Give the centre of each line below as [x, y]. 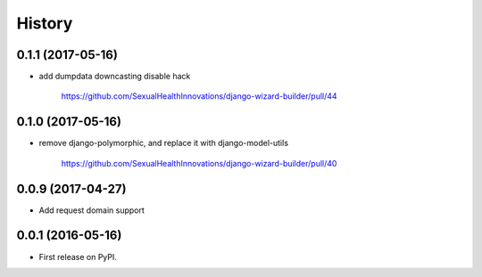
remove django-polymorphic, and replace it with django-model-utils [164, 143]
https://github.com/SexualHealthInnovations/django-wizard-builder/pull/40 [199, 163]
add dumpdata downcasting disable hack [115, 77]
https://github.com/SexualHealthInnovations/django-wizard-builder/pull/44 [199, 96]
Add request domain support [91, 210]
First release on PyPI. [78, 257]
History [45, 23]
